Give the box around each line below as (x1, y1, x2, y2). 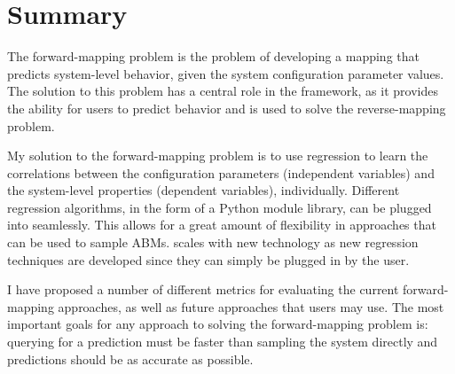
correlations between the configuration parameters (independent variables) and (7, 163, 435, 182)
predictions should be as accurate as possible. (7, 349, 254, 368)
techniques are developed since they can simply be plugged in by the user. (7, 250, 410, 269)
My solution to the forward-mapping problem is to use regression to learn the (7, 146, 428, 165)
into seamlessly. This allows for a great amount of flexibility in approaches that (7, 215, 436, 234)
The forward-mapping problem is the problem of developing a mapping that (7, 47, 420, 66)
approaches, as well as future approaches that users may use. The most (58, 297, 444, 316)
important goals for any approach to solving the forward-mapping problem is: (7, 315, 428, 333)
